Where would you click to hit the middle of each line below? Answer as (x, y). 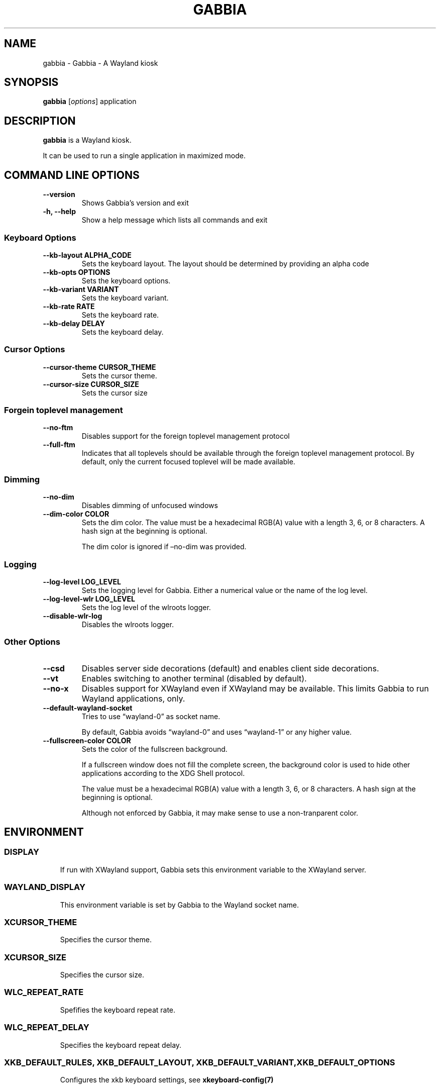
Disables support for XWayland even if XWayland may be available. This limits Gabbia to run (255, 688)
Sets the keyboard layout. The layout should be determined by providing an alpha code (225, 263)
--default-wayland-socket (88, 708)
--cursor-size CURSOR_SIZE (91, 384)
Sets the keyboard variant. (125, 298)
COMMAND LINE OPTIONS (72, 175)
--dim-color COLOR (76, 514)
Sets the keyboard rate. (120, 315)
